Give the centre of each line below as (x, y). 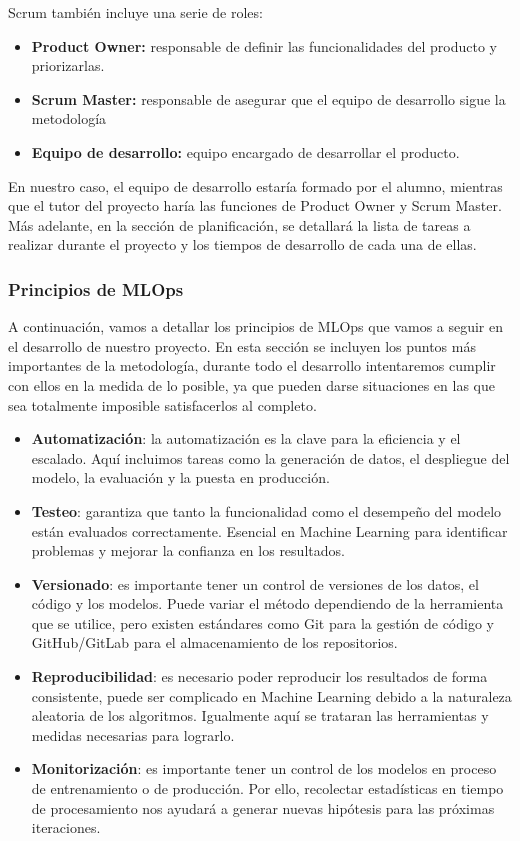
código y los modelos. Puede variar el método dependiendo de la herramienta (267, 603)
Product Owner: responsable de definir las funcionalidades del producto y (264, 45)
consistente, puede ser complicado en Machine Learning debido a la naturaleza (271, 695)
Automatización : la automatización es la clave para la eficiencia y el (246, 438)
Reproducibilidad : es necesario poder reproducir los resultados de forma (259, 676)
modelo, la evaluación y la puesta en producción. (180, 477)
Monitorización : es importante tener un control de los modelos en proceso (264, 768)
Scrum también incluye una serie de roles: (135, 12)
